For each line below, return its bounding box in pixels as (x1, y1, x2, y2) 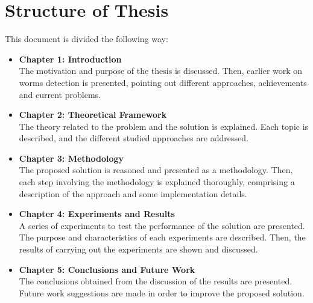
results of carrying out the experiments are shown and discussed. (19, 243, 258, 256)
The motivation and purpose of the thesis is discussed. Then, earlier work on (19, 64, 303, 77)
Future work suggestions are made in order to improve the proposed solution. (19, 286, 305, 299)
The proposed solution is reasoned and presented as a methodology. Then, (19, 164, 293, 176)
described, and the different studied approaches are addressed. (19, 132, 248, 144)
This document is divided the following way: (5, 32, 168, 45)
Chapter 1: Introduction (19, 52, 122, 65)
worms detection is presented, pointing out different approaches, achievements (19, 76, 307, 88)
